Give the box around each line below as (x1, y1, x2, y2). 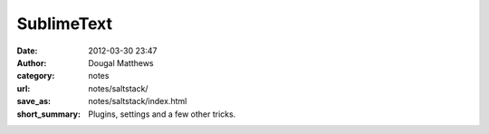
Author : (16, 57, 47, 68)
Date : (16, 45, 38, 56)
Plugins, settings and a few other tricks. (88, 109, 236, 120)
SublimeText (16, 14, 113, 33)
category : (16, 71, 55, 81)
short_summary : (16, 109, 81, 120)
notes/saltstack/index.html (88, 96, 187, 107)
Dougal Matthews (88, 57, 154, 68)
